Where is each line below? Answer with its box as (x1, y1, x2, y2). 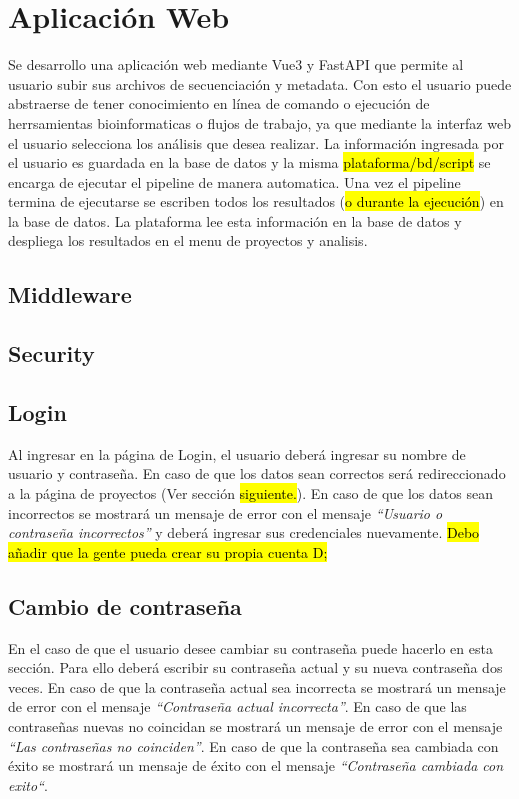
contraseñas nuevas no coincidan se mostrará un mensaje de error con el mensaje (8, 715, 503, 736)
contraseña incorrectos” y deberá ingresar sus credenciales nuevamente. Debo (8, 522, 480, 543)
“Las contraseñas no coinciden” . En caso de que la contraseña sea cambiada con (8, 735, 499, 756)
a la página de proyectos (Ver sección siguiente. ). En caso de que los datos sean (8, 483, 493, 504)
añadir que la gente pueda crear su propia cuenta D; (8, 541, 328, 562)
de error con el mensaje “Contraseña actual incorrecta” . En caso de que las (8, 696, 467, 717)
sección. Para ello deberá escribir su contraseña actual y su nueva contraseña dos (8, 657, 503, 678)
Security (8, 338, 95, 369)
